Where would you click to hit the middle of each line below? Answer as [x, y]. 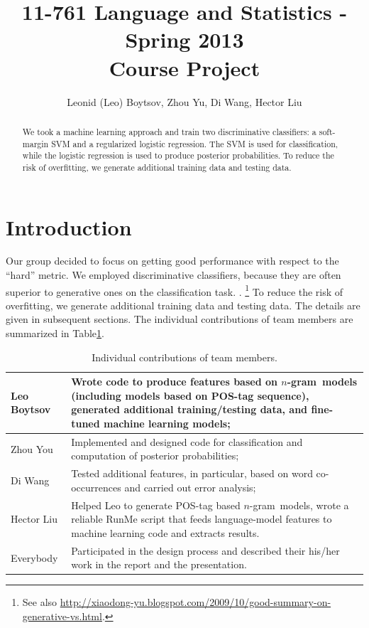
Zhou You [32, 448]
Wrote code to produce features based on [174, 382]
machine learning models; [167, 424]
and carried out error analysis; [190, 487]
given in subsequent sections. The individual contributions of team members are [180, 319]
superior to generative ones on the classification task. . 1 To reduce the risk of [175, 290]
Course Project [184, 67]
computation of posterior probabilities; [155, 456]
